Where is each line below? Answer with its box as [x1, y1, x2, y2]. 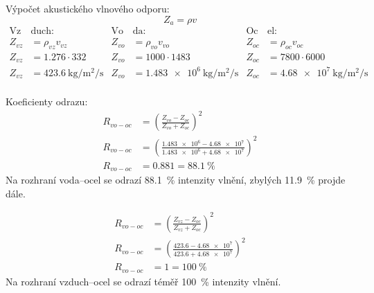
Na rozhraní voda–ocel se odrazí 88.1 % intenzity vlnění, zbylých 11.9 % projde [6, 172, 346, 187]
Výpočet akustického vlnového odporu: [6, 1, 170, 15]
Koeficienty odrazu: [6, 94, 88, 108]
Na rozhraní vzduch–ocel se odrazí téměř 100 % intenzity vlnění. [6, 274, 281, 288]
